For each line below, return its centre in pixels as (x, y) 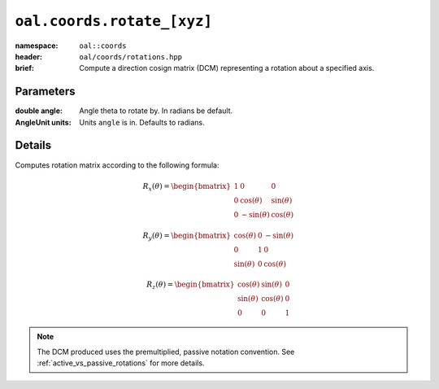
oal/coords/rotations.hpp (131, 57)
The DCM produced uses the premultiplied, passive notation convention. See (166, 352)
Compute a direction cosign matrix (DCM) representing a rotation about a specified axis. (227, 68)
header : (28, 56)
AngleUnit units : (43, 122)
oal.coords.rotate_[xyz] (114, 21)
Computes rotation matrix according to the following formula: (117, 165)
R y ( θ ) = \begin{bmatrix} (187, 236)
